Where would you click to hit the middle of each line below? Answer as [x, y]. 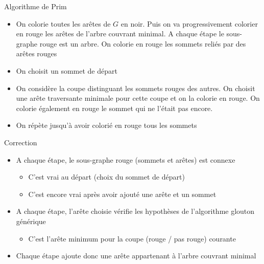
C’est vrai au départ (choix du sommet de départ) [106, 177]
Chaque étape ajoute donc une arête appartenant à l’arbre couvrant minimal [136, 256]
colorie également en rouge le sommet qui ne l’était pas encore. [114, 108]
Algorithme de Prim [35, 6]
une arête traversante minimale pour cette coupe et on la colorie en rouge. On [138, 98]
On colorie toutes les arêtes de [63, 23]
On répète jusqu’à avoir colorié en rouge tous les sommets [106, 125]
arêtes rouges [37, 53]
